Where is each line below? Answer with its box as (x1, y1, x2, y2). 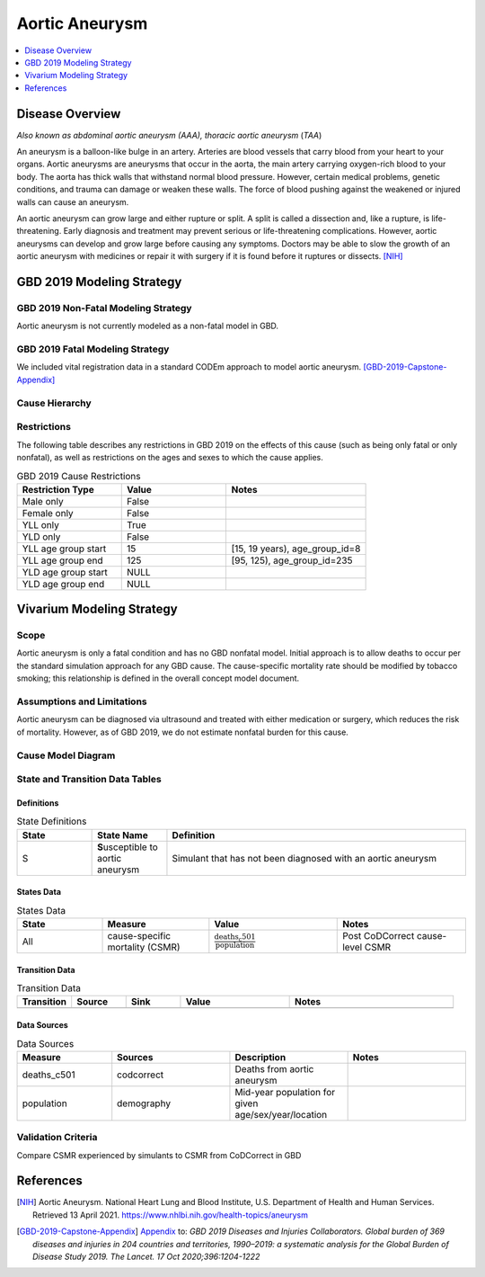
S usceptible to (97, 841, 159, 853)
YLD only (22, 531, 61, 543)
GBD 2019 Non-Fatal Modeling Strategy (16, 301, 192, 314)
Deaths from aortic (234, 1062, 314, 1075)
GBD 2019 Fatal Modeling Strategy (16, 343, 170, 355)
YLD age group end (22, 577, 105, 590)
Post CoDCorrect (342, 930, 415, 942)
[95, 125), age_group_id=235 (231, 554, 353, 567)
